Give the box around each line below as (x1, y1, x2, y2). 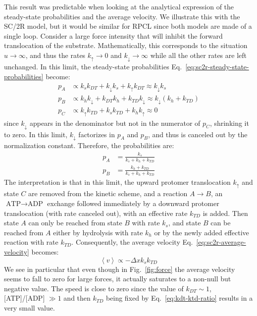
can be (210, 217, 231, 228)
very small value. (4, 303, 55, 313)
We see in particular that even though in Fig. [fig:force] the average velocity (4, 263, 235, 274)
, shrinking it (209, 117, 249, 128)
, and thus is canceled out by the (148, 129, 248, 139)
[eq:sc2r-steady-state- (185, 61, 249, 72)
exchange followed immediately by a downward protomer (47, 198, 219, 209)
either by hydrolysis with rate (53, 227, 143, 237)
